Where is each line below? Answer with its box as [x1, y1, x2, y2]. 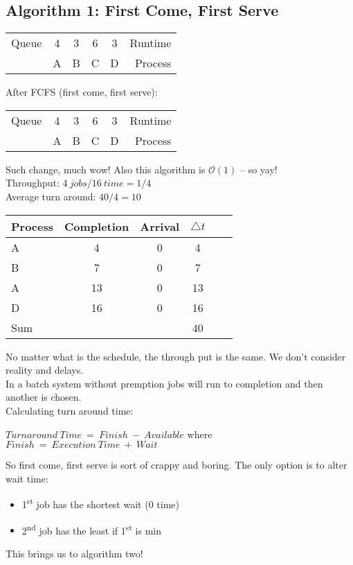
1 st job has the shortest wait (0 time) [21, 495, 179, 511]
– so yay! [240, 162, 278, 176]
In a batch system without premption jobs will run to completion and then [6, 376, 323, 390]
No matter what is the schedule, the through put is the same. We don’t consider [6, 349, 346, 363]
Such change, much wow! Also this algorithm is [6, 162, 206, 176]
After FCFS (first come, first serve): [6, 85, 158, 99]
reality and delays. [6, 363, 84, 377]
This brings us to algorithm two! [6, 546, 143, 560]
